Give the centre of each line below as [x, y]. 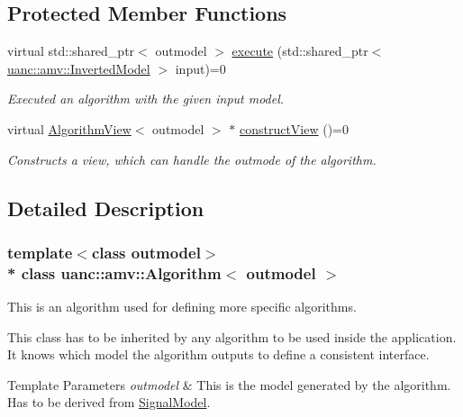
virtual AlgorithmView [69, 128]
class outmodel [146, 252]
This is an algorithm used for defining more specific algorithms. [182, 307]
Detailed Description [106, 208]
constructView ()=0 [294, 128]
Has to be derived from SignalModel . [109, 402]
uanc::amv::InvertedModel [79, 68]
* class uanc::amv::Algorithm [114, 272]
